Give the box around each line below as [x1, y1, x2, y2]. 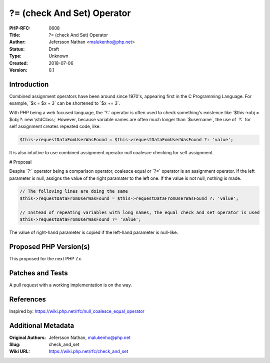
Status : [9, 46, 25, 52]
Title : [9, 32, 21, 38]
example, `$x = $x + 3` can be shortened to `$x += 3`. [9, 100, 120, 106]
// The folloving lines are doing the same [19, 188, 128, 194]
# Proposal [9, 159, 32, 165]
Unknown [48, 53, 68, 59]
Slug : [9, 341, 21, 347]
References [9, 295, 46, 303]
